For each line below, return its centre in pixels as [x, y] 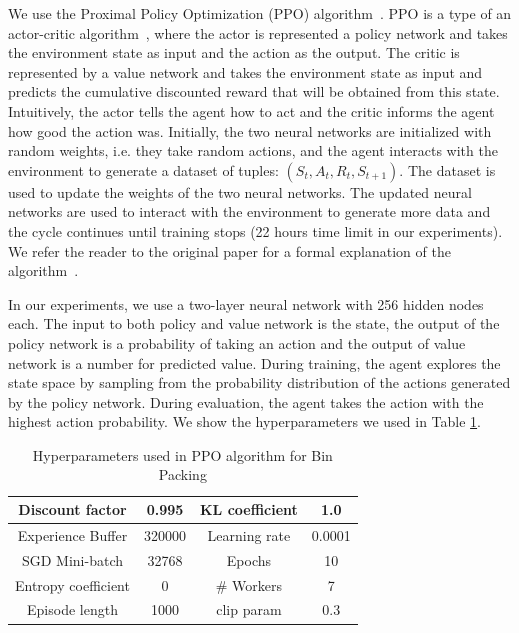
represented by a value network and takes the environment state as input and [245, 71]
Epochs [249, 559]
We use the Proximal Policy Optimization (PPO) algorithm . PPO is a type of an [260, 13]
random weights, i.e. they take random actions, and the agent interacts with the [253, 150]
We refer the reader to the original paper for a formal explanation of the [229, 250]
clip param [249, 609]
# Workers [249, 584]
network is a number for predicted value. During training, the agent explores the [254, 362]
